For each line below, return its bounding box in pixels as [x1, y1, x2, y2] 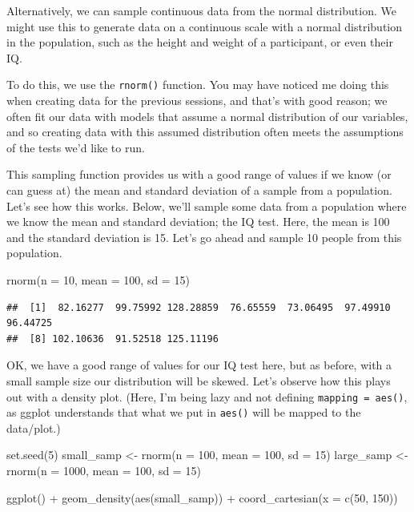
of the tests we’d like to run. [6, 139, 145, 155]
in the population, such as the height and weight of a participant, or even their [6, 34, 393, 50]
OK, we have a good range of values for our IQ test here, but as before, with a [6, 357, 392, 373]
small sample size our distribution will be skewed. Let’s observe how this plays [6, 372, 391, 389]
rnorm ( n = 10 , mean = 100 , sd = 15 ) [6, 271, 190, 288]
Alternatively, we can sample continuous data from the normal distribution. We [6, 2, 396, 18]
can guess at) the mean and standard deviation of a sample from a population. [6, 182, 392, 198]
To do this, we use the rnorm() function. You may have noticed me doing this [6, 76, 389, 93]
